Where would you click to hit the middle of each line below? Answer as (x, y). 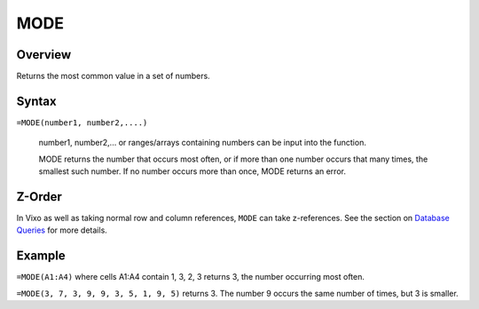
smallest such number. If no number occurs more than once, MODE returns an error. (192, 171)
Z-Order (39, 197)
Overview (44, 55)
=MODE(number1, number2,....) (82, 123)
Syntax (36, 101)
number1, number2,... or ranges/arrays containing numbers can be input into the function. (203, 143)
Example (41, 256)
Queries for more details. (62, 230)
